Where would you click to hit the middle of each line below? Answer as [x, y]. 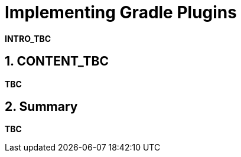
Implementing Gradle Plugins [121, 12]
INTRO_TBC [28, 38]
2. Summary [41, 107]
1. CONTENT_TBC [57, 61]
